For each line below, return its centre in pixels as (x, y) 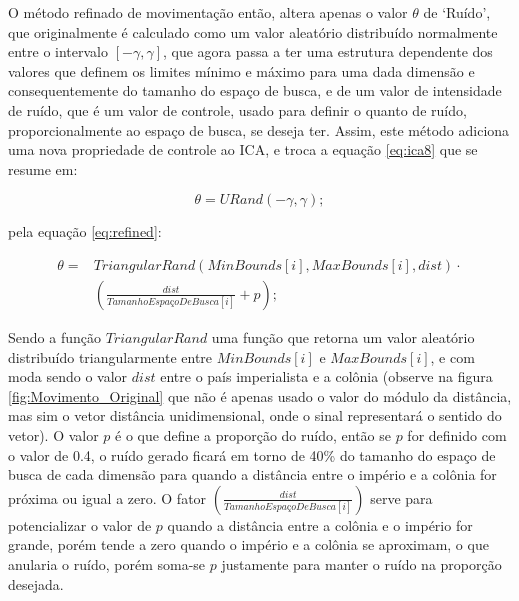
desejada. (36, 583)
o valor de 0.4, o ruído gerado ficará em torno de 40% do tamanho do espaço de (252, 454)
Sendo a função (54, 337)
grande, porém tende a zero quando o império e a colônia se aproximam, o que (248, 544)
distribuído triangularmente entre (110, 356)
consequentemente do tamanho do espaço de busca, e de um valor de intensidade (255, 90)
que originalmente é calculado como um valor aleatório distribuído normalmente (253, 31)
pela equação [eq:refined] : (85, 231)
